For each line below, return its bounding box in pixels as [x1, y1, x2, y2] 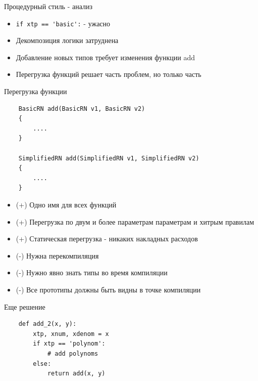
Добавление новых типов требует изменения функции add [16, 52, 195, 62]
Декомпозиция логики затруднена [16, 35, 119, 46]
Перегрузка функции [4, 86, 67, 97]
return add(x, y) [47, 370, 106, 377]
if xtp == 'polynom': [33, 340, 106, 348]
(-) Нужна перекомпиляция [16, 250, 99, 261]
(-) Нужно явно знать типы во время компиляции [16, 267, 168, 278]
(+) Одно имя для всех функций [16, 199, 117, 209]
